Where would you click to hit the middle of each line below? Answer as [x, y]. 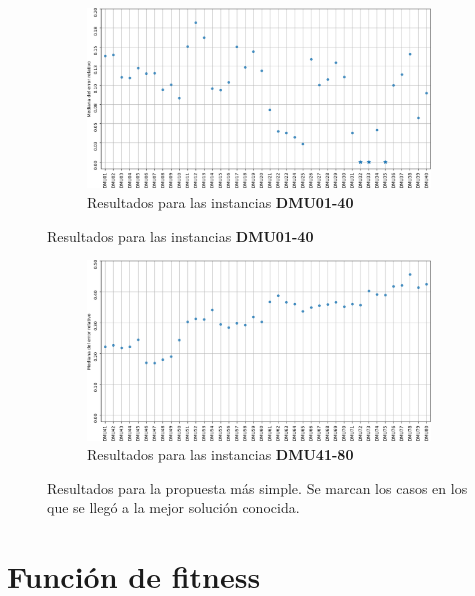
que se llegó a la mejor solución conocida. [173, 507]
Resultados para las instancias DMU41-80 [220, 454]
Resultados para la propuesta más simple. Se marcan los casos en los [257, 487]
